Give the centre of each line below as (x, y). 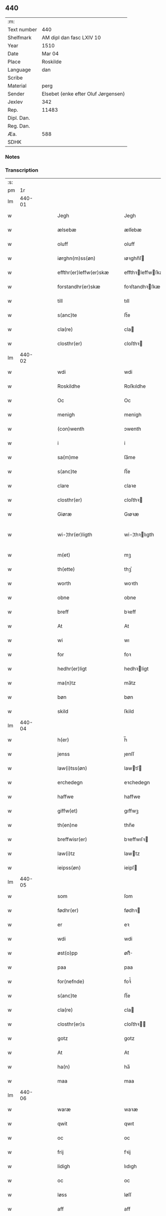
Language (19, 70)
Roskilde (52, 61)
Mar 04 (50, 53)
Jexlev (15, 102)
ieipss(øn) (69, 868)
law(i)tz (66, 854)
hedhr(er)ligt (72, 669)
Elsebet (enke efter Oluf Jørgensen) (83, 93)
